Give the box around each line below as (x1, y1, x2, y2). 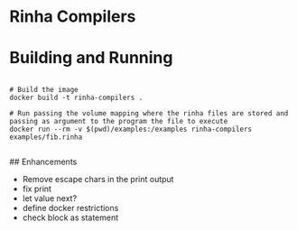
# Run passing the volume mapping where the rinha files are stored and (9, 109, 289, 118)
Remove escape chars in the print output (22, 174, 174, 185)
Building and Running (9, 48, 173, 69)
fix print (22, 183, 52, 195)
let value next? (22, 193, 78, 204)
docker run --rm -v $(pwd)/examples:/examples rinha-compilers (9, 124, 253, 134)
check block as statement (22, 212, 119, 223)
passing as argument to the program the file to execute (9, 117, 228, 126)
